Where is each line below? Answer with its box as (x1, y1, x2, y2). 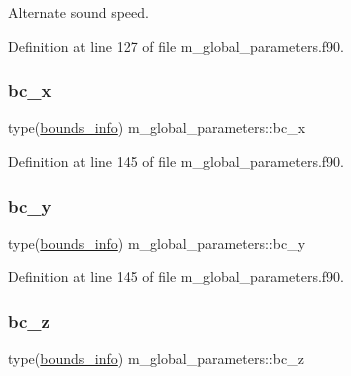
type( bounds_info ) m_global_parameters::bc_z (8, 348, 304, 369)
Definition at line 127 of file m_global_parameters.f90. (8, 35, 344, 56)
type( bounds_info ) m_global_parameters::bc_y (8, 232, 306, 253)
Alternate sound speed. (8, 2, 149, 22)
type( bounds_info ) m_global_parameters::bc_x (8, 117, 306, 138)
